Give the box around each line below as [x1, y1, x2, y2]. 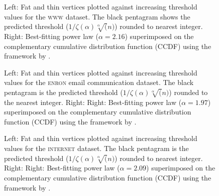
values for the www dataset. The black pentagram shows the [4, 11, 190, 21]
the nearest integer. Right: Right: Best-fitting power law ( [4, 96, 182, 107]
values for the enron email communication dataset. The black [4, 77, 194, 87]
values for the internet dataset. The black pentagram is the [4, 143, 189, 153]
